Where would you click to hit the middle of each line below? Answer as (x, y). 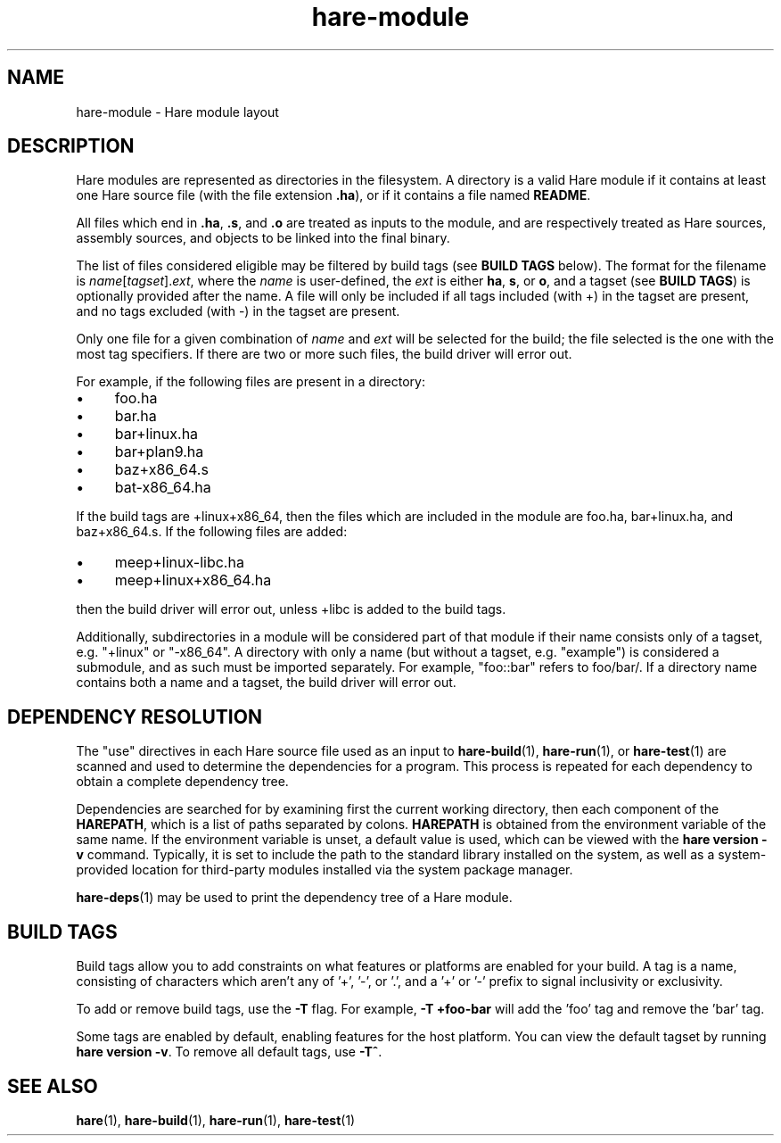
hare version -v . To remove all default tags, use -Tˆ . (229, 1052)
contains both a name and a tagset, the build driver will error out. (266, 683)
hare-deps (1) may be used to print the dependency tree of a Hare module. (294, 898)
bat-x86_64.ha (163, 488)
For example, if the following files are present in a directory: (251, 382)
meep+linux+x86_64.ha (193, 580)
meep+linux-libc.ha (179, 563)
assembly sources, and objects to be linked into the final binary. (263, 238)
